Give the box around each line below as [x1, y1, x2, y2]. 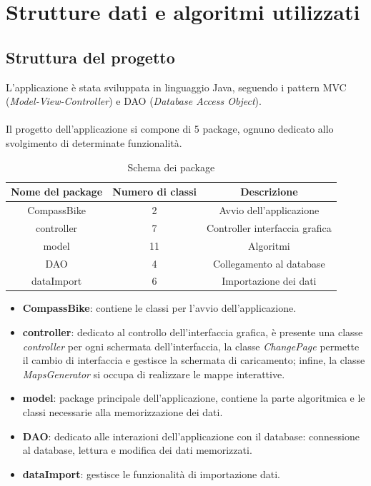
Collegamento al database [212, 255, 325, 270]
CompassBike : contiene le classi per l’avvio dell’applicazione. [22, 300, 297, 315]
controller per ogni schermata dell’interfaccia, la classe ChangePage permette [22, 338, 360, 353]
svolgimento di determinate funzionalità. [6, 135, 182, 150]
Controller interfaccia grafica [206, 220, 332, 235]
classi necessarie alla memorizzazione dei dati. [22, 405, 223, 420]
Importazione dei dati [222, 273, 317, 288]
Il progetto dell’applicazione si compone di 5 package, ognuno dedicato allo [6, 121, 334, 136]
